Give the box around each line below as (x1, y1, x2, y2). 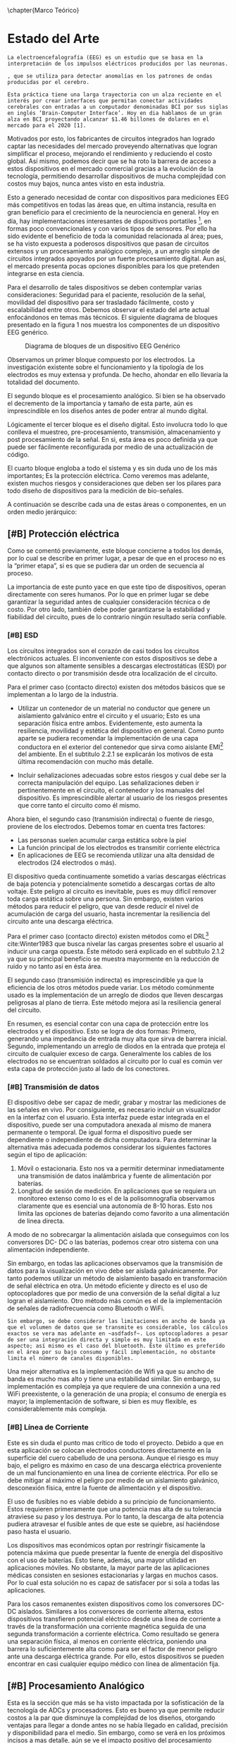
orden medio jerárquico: (7, 508, 77, 516)
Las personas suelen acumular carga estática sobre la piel (17, 836, 187, 844)
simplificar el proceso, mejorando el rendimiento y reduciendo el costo (7, 149, 213, 157)
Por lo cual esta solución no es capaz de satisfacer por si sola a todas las (7, 1578, 220, 1587)
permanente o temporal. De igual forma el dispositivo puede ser (7, 1128, 192, 1137)
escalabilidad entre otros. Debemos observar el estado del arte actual (7, 305, 210, 313)
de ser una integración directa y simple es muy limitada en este (7, 1336, 206, 1343)
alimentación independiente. (7, 1245, 90, 1254)
